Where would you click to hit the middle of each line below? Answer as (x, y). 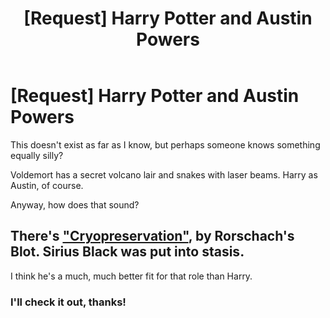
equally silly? (37, 155)
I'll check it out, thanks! (68, 302)
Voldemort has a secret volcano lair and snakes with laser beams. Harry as (164, 174)
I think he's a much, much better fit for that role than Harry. (131, 276)
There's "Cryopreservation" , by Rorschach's (152, 236)
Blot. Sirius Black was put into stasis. (127, 252)
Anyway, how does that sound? (75, 204)
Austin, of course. (47, 185)
